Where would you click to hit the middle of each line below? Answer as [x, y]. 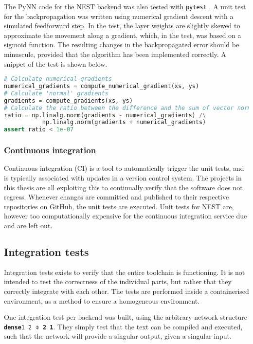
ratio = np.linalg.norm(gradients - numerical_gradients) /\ [105, 115]
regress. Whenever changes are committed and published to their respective [117, 197]
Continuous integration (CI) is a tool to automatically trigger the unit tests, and [124, 168]
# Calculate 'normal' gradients [56, 93]
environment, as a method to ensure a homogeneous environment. [102, 300]
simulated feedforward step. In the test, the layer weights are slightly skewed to [122, 26]
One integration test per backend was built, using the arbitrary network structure [126, 317]
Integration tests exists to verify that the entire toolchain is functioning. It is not [125, 272]
